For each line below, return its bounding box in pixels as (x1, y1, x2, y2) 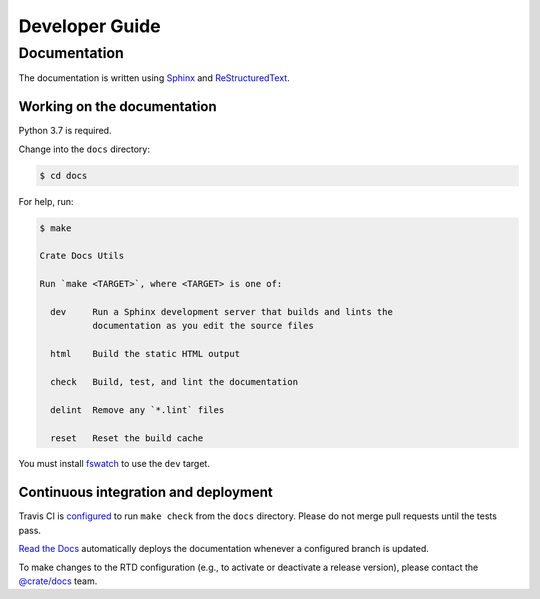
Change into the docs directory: (18, 143, 150, 155)
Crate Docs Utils (39, 250, 125, 262)
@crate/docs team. (18, 575, 98, 587)
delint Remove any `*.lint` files (50, 404, 225, 415)
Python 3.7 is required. (18, 125, 112, 137)
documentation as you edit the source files (91, 320, 314, 332)
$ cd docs (39, 170, 88, 181)
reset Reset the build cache (50, 432, 204, 444)
